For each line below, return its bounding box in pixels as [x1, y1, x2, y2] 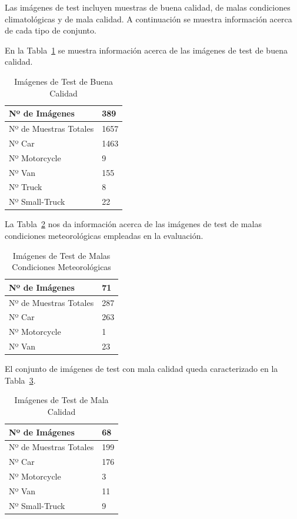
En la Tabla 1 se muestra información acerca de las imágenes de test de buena [5, 44, 288, 56]
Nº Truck [9, 181, 42, 193]
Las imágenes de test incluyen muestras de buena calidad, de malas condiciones [5, 1, 291, 13]
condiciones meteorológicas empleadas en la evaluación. [5, 229, 203, 241]
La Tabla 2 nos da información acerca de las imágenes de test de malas [5, 218, 262, 230]
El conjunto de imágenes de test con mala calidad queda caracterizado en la [5, 362, 278, 375]
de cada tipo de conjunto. [5, 24, 96, 36]
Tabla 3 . [5, 374, 36, 386]
